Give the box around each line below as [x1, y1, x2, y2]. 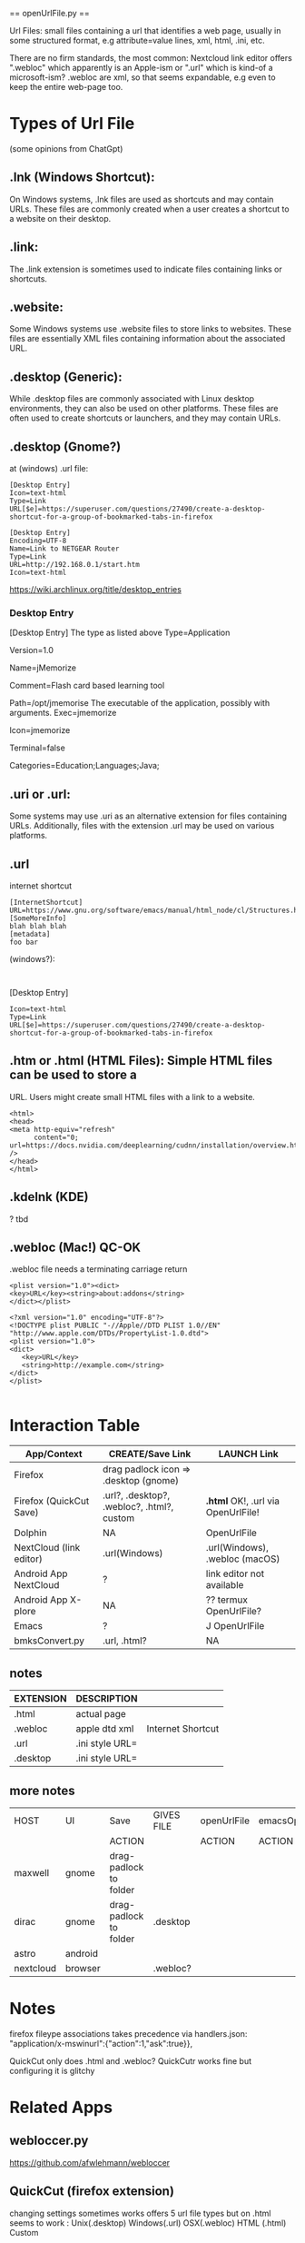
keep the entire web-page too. [9, 82, 123, 92]
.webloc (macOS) [205, 1553, 280, 1565]
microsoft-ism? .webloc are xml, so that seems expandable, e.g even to [9, 72, 276, 83]
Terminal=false [9, 742, 65, 753]
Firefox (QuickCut [14, 1494, 90, 1507]
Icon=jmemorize [9, 725, 71, 736]
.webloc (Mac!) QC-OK [9, 1239, 142, 1255]
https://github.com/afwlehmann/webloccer [9, 2157, 171, 2168]
